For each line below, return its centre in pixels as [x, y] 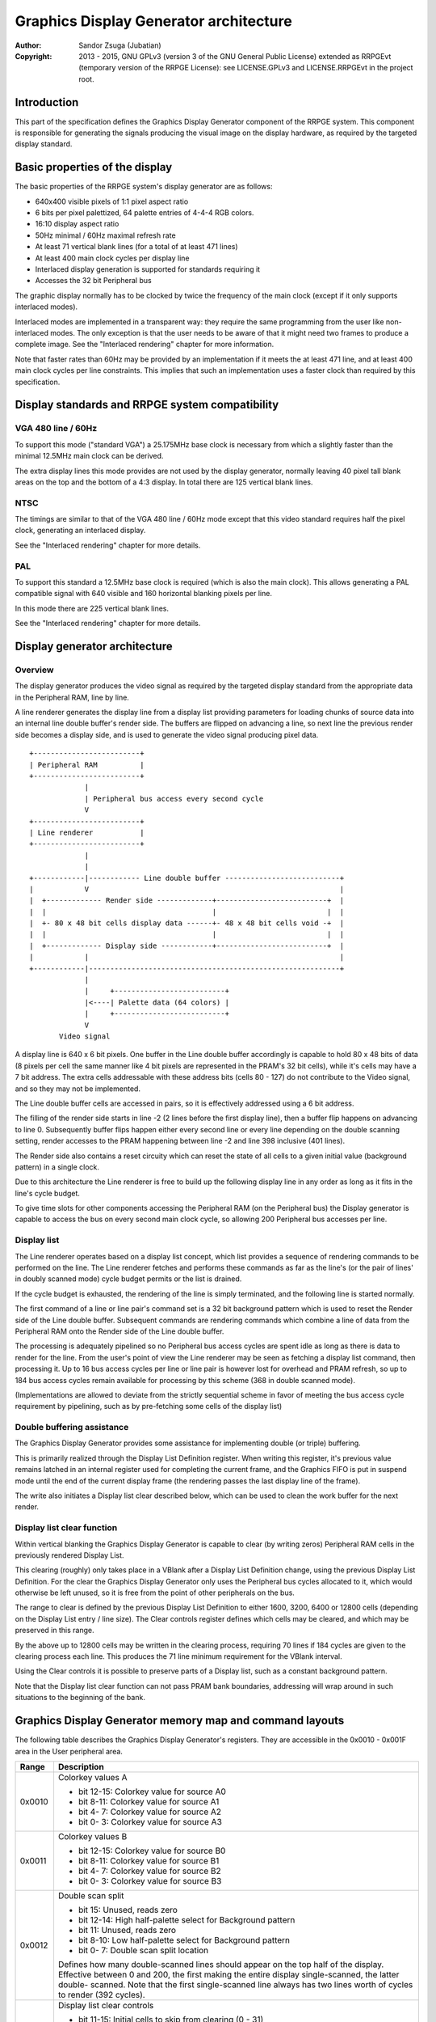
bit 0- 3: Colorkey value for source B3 [150, 1880]
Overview [34, 670]
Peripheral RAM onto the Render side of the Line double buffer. [119, 1331]
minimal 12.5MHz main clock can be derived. [89, 456]
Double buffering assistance [72, 1428]
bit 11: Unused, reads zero [127, 1930]
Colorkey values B [92, 1836]
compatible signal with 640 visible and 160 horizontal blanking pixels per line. [143, 594]
